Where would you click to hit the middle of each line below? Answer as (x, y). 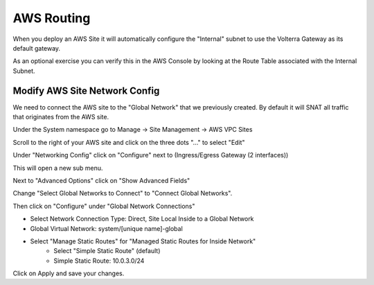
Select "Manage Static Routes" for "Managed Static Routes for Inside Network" (143, 241)
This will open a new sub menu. (58, 168)
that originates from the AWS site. (61, 117)
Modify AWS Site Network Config (86, 90)
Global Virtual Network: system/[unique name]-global (106, 228)
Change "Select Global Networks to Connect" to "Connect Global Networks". (123, 193)
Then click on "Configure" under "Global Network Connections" (104, 206)
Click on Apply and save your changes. (69, 273)
